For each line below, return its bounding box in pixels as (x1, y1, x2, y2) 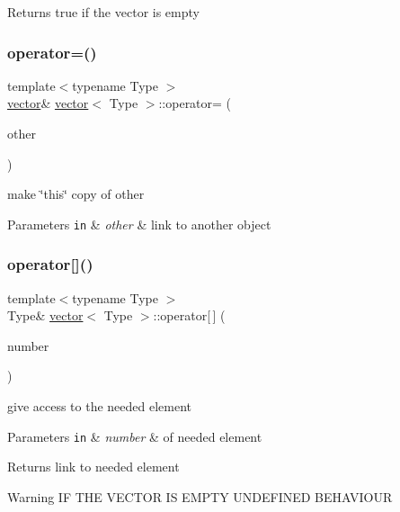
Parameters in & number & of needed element (7, 427, 262, 445)
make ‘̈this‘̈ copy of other (7, 184, 145, 203)
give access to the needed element (7, 397, 192, 416)
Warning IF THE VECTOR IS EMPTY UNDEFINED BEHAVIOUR (7, 487, 393, 506)
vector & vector (7, 94, 89, 112)
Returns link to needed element (7, 457, 180, 476)
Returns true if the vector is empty (7, 3, 200, 21)
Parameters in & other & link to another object (7, 214, 271, 233)
